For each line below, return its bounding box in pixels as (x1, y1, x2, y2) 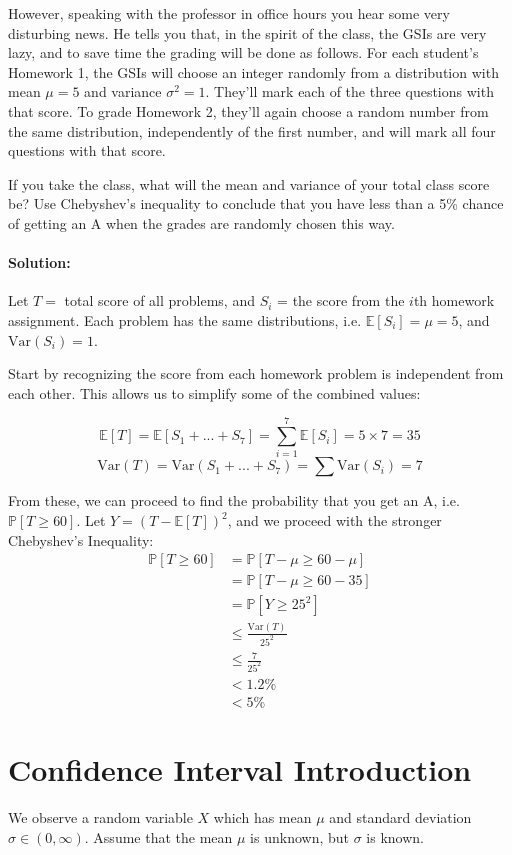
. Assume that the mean (84, 826, 233, 847)
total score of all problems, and (64, 290, 255, 311)
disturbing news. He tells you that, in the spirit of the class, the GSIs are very (8, 22, 487, 43)
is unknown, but (250, 826, 349, 847)
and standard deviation (329, 807, 472, 828)
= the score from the (277, 290, 405, 311)
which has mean (213, 807, 312, 828)
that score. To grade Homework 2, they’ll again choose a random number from (8, 100, 489, 121)
